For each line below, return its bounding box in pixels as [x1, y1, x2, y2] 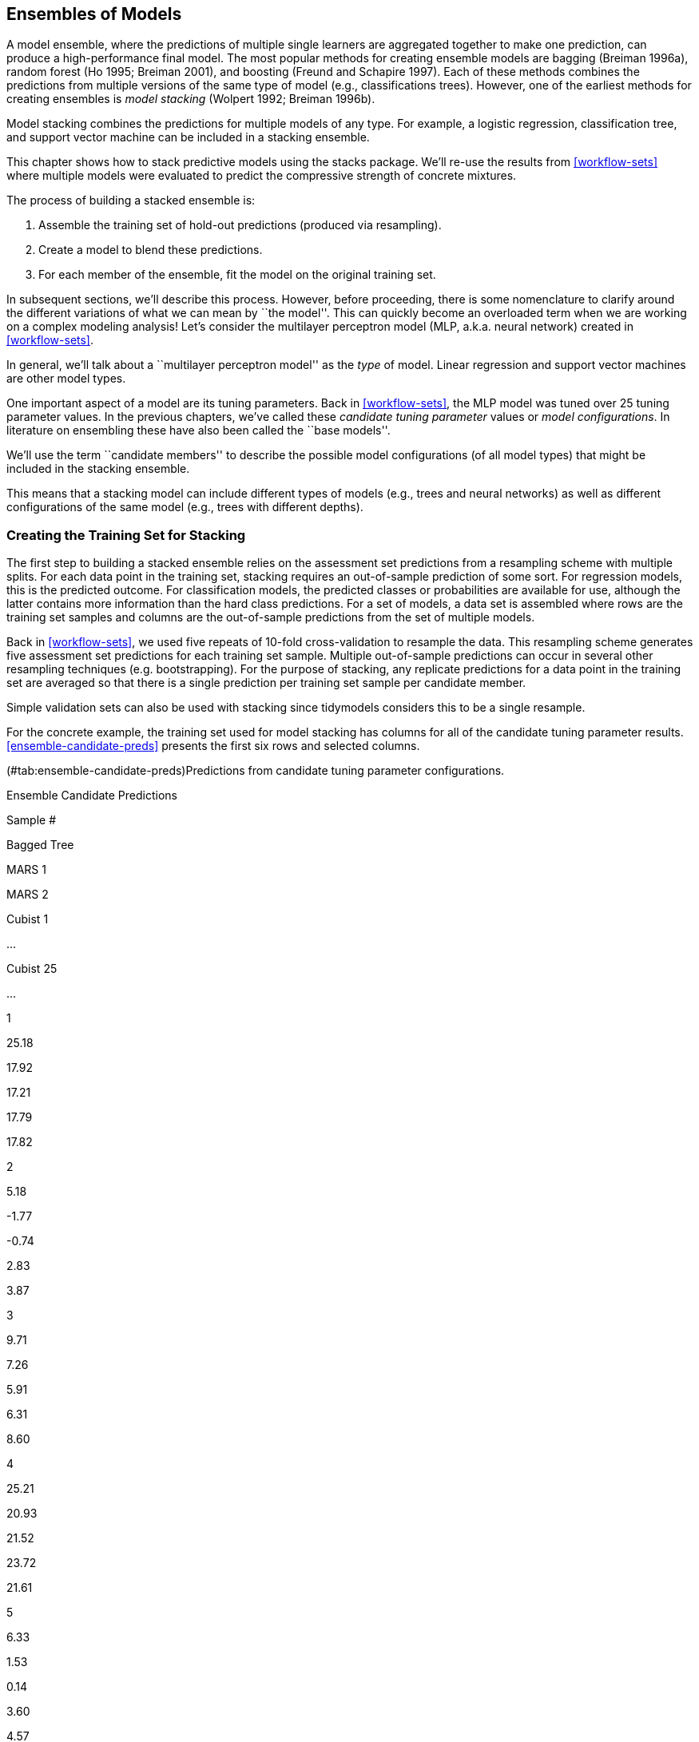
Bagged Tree [6, 838, 74, 852]
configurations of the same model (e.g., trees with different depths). [6, 500, 363, 514]
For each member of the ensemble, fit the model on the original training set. [38, 268, 436, 282]
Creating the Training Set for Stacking [6, 526, 246, 543]
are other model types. [6, 371, 126, 386]
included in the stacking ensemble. [6, 462, 190, 476]
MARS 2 [6, 887, 49, 902]
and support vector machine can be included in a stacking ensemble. [6, 130, 370, 145]
